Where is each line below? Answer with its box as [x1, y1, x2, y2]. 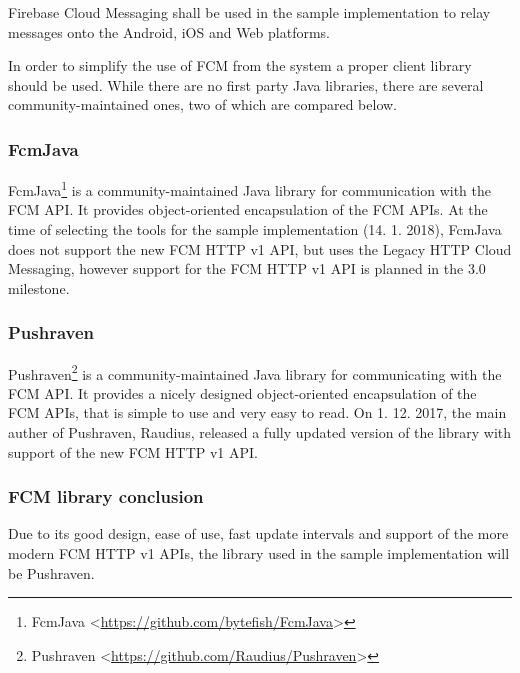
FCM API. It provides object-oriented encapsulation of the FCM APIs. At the [8, 199, 488, 220]
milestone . [8, 277, 70, 298]
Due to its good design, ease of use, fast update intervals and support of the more [8, 523, 509, 544]
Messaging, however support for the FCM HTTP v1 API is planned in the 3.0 [8, 258, 486, 279]
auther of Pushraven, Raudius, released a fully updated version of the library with [8, 422, 512, 443]
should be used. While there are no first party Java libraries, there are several [8, 74, 484, 95]
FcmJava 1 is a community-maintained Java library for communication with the [8, 177, 492, 200]
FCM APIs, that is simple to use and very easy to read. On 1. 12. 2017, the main [8, 402, 507, 423]
